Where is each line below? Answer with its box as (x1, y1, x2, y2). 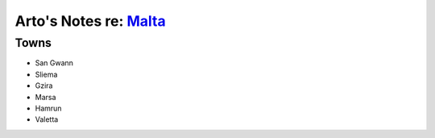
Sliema (35, 69, 58, 79)
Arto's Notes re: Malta (14, 12, 166, 30)
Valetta (35, 115, 59, 124)
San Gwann (35, 58, 74, 68)
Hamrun (35, 103, 62, 113)
